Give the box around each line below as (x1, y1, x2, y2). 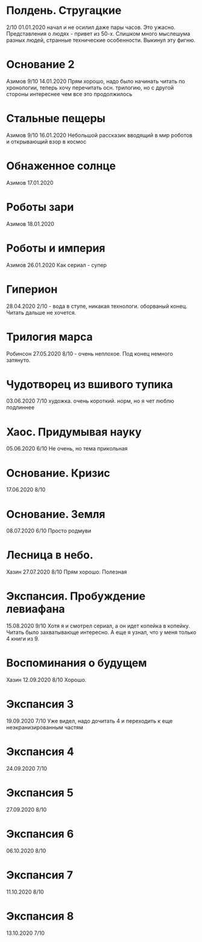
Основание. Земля (6, 507, 106, 521)
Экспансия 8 (6, 909, 74, 923)
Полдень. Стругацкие (6, 4, 122, 18)
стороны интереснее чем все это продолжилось (6, 90, 133, 97)
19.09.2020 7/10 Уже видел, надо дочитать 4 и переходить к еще (6, 717, 173, 725)
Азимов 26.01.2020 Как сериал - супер (6, 261, 107, 269)
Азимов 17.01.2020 (6, 179, 54, 186)
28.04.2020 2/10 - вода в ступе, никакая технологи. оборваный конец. (6, 303, 188, 310)
